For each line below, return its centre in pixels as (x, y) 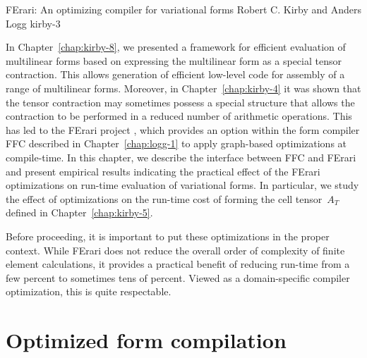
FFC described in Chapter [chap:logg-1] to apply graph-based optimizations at (176, 143)
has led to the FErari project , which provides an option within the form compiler (183, 129)
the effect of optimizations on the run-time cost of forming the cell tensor (164, 198)
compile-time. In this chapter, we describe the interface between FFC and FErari (181, 157)
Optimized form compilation (146, 340)
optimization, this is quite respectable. (89, 291)
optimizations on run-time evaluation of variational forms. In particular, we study (182, 185)
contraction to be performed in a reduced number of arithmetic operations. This (179, 116)
